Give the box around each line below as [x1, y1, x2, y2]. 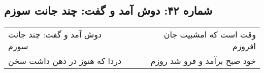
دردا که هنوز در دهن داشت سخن [8, 55, 122, 67]
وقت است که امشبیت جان [163, 28, 256, 41]
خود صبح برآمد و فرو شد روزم [150, 55, 256, 67]
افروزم [232, 40, 256, 52]
